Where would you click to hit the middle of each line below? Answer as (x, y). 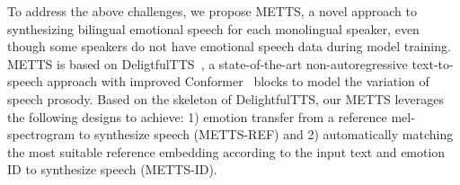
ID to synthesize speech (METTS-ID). (112, 169)
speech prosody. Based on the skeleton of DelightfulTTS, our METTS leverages (226, 98)
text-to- (433, 63)
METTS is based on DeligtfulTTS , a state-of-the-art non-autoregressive (208, 63)
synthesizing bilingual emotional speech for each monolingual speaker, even (213, 28)
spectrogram (41, 134)
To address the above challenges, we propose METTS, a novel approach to (212, 11)
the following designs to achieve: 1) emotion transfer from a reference (197, 116)
